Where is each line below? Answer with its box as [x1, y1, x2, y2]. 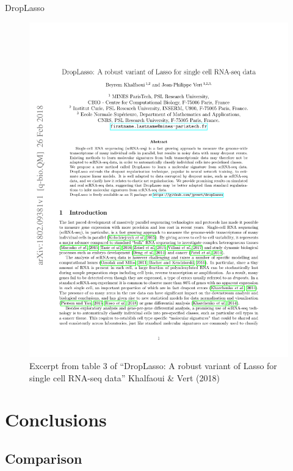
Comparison [5, 449, 82, 468]
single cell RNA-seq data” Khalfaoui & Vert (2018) [29, 371, 220, 384]
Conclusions [5, 407, 107, 432]
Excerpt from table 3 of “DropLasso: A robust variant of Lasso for [29, 359, 277, 372]
